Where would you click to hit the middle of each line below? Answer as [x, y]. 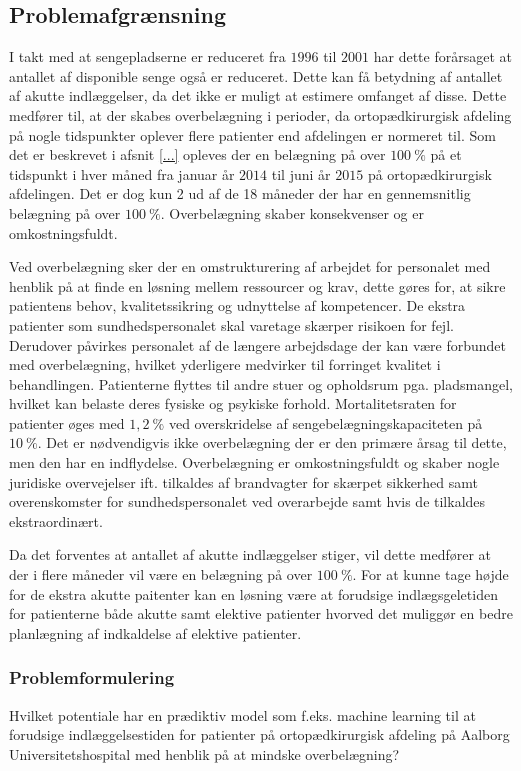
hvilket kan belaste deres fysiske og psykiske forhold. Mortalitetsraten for [233, 403]
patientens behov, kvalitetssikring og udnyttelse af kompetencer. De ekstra [237, 305]
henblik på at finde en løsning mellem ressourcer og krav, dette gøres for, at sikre [257, 285]
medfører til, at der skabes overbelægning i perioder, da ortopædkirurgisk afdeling [260, 114]
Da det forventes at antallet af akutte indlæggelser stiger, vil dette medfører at [250, 554]
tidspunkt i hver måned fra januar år [122, 173]
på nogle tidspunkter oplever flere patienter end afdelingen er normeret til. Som [252, 134]
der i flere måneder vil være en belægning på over [161, 574]
